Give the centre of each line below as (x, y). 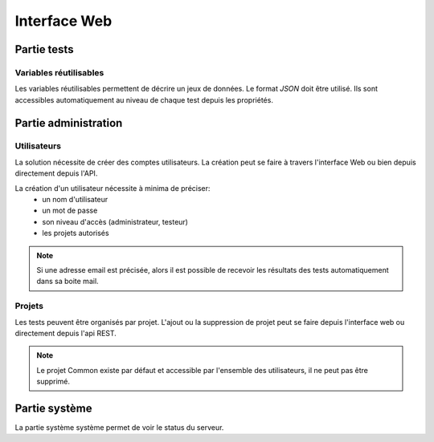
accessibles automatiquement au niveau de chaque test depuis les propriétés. (144, 99)
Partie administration (69, 123)
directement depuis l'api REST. (66, 333)
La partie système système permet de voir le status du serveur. (119, 427)
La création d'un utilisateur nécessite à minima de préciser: (113, 188)
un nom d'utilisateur (75, 200)
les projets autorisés (76, 233)
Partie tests (44, 49)
